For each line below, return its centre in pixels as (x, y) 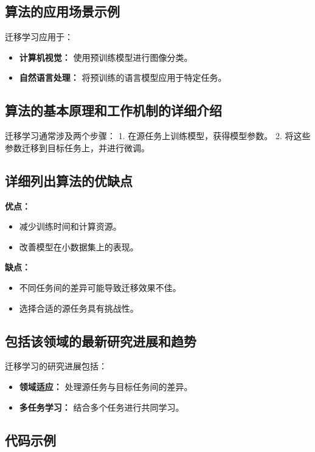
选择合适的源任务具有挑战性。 (79, 308)
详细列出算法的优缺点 (69, 180)
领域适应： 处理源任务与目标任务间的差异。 (106, 386)
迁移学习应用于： (39, 37)
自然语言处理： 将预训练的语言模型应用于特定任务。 (123, 77)
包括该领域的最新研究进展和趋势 (101, 341)
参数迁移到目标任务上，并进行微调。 (77, 147)
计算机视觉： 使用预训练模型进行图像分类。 (106, 57)
